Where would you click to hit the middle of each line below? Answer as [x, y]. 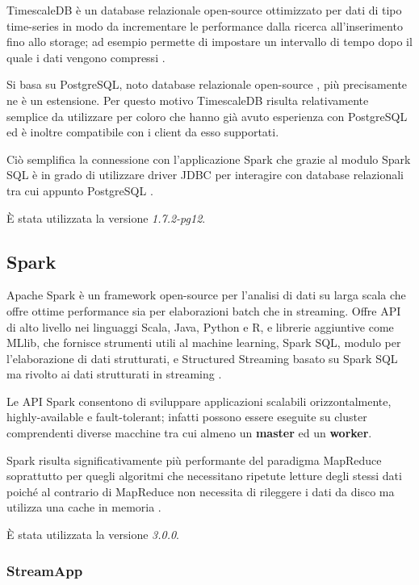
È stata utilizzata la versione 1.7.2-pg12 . [106, 217]
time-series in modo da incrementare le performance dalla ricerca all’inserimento [205, 25]
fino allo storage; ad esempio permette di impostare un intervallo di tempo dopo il [209, 42]
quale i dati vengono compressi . [86, 57]
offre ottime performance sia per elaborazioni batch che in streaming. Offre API [204, 310]
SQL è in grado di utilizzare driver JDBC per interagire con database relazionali [205, 175]
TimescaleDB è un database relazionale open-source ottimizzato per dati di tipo [204, 10]
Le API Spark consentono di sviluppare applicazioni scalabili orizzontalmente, [199, 401]
